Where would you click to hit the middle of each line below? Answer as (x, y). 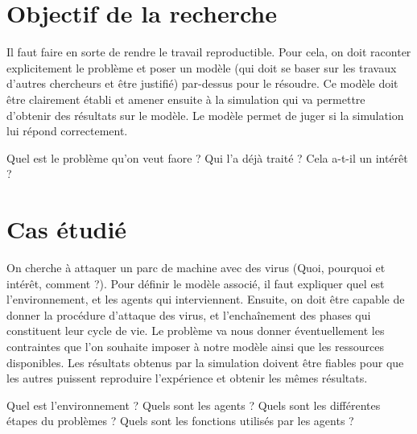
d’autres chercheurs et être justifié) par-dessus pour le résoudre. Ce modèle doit (202, 83)
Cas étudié (67, 229)
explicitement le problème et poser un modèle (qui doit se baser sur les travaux (202, 67)
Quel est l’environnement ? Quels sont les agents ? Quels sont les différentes (194, 405)
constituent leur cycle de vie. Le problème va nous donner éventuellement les (196, 331)
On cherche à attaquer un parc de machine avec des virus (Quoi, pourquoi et (196, 267)
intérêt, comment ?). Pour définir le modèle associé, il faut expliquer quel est (196, 283)
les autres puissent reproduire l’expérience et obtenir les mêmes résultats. (187, 378)
